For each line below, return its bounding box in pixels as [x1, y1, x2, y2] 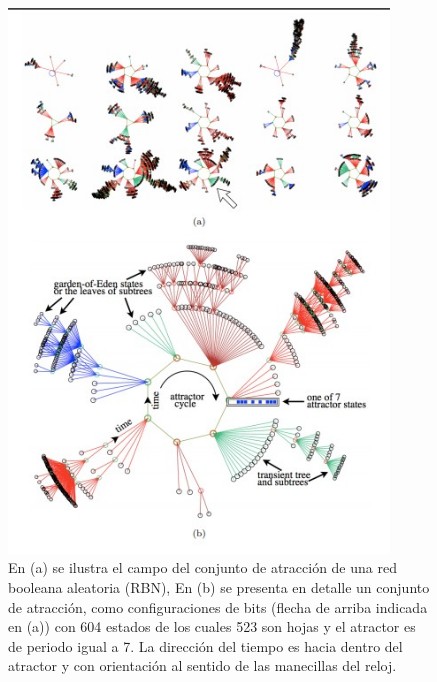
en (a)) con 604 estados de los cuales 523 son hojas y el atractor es [8, 616, 416, 637]
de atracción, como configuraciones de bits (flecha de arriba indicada [8, 596, 428, 617]
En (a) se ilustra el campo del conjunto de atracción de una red [8, 557, 397, 578]
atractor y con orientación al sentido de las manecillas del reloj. [8, 655, 397, 676]
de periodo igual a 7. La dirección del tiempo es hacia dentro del [8, 635, 403, 656]
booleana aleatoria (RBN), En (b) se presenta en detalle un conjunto [8, 577, 430, 598]
